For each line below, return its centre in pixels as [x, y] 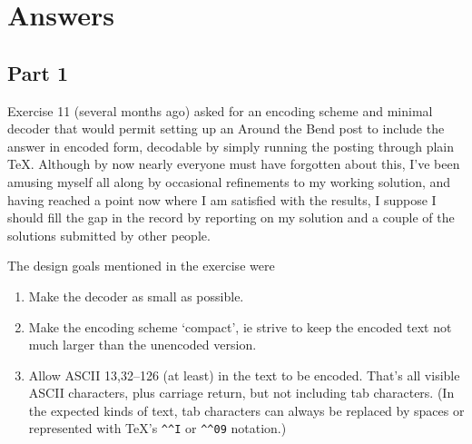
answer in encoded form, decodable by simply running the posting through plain [231, 146]
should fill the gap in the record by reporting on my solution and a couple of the [231, 217]
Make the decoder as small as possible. [136, 296]
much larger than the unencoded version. [143, 345]
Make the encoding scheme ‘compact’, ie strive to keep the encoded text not [240, 326]
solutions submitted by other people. [109, 235]
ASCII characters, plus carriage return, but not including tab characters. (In [241, 393]
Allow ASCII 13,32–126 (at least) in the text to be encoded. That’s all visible [244, 375]
